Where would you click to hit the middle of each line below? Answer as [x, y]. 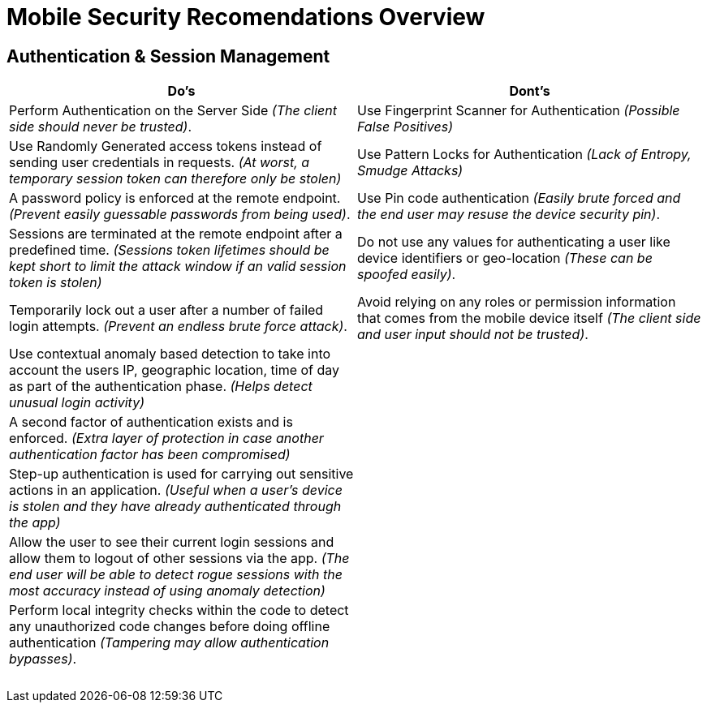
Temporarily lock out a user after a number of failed [166, 310]
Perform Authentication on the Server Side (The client [173, 111]
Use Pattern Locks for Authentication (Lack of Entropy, [524, 155]
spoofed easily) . [407, 275]
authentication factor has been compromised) [150, 455]
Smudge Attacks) [410, 171]
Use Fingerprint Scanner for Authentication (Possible [519, 111]
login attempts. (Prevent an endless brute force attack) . [178, 327]
